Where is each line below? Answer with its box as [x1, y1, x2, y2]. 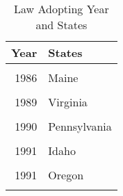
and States [35, 17, 88, 33]
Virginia [48, 94, 88, 110]
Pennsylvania [48, 118, 112, 134]
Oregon [48, 167, 84, 183]
